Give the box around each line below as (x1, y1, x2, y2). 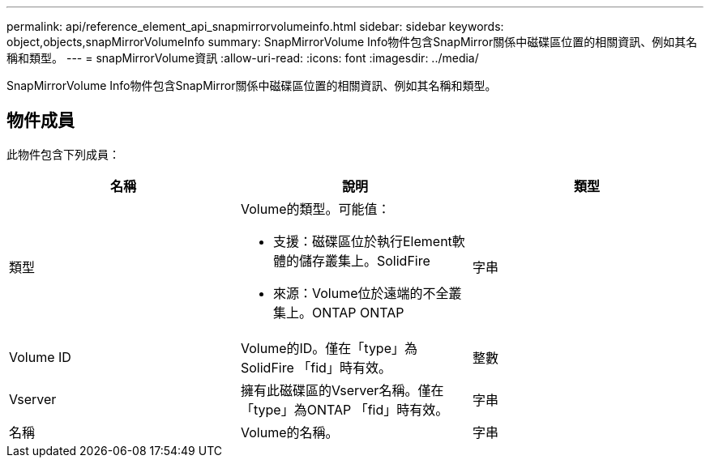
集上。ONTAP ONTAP (272, 304, 404, 321)
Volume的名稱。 (240, 424, 339, 441)
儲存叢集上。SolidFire (298, 252, 430, 269)
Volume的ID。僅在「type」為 (240, 339, 417, 356)
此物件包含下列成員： (6, 147, 120, 161)
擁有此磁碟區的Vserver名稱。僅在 (240, 381, 444, 398)
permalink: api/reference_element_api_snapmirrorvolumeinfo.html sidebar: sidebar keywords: (6, 19, 504, 33)
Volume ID (9, 348, 71, 365)
